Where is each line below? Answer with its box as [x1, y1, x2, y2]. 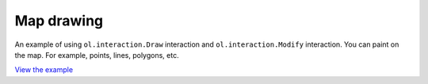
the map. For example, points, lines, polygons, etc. [14, 50, 179, 59]
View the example [14, 65, 74, 74]
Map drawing [14, 12, 104, 29]
